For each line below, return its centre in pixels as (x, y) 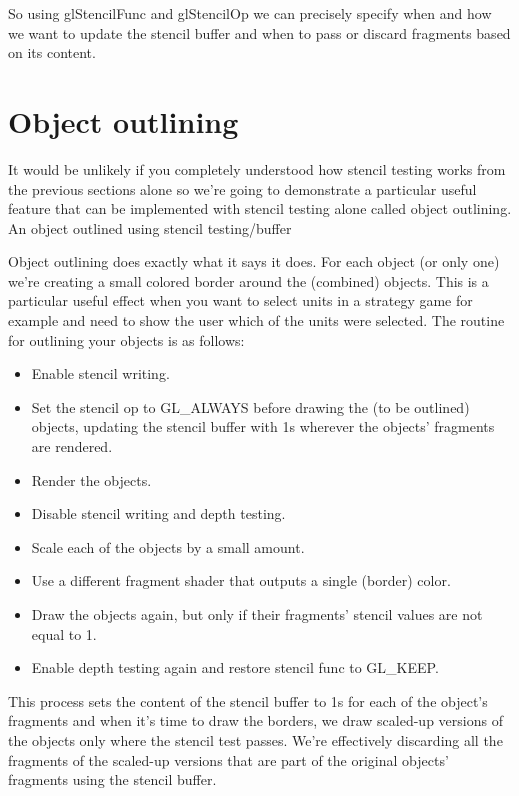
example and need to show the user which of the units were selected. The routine (256, 320)
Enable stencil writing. (100, 373)
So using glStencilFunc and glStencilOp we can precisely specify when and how (250, 13)
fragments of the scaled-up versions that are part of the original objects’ (228, 759)
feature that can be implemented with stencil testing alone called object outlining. (260, 208)
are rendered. (72, 446)
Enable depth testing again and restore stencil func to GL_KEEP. (235, 667)
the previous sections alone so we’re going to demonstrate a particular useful (242, 188)
